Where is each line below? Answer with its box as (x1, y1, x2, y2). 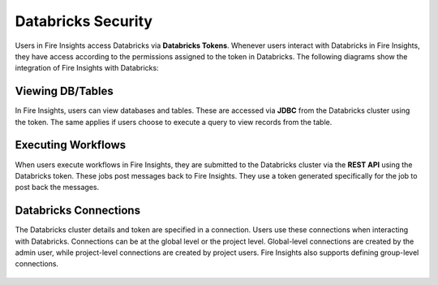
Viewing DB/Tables (15, 84, 114, 98)
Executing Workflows (15, 138, 127, 152)
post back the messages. (15, 183, 100, 192)
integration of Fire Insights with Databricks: (15, 63, 159, 73)
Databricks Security (15, 12, 153, 30)
